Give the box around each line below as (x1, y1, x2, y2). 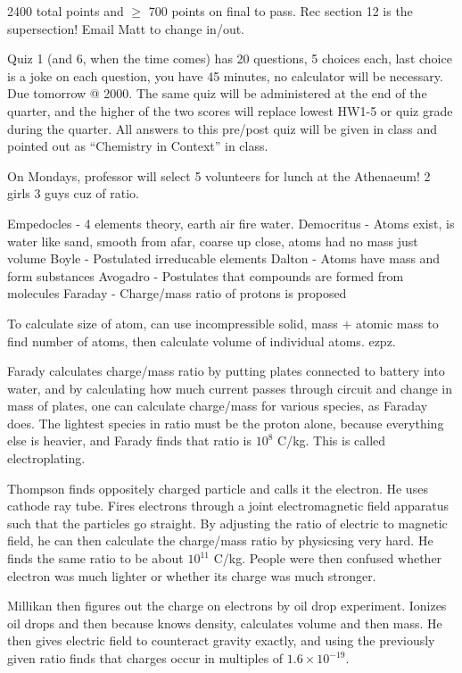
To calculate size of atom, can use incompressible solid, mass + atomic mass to (7, 313, 439, 332)
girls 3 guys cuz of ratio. (7, 184, 140, 203)
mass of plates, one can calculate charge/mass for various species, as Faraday (7, 396, 428, 415)
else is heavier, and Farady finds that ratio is (7, 431, 252, 450)
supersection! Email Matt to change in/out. (7, 19, 245, 37)
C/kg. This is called (277, 431, 386, 450)
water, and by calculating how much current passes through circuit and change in (7, 378, 452, 397)
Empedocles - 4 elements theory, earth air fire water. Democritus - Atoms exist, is (7, 213, 455, 232)
